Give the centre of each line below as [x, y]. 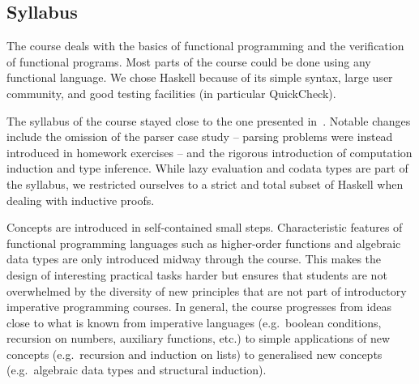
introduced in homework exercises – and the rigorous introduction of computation [209, 152]
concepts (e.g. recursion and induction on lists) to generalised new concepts [195, 354]
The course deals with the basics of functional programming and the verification [205, 46]
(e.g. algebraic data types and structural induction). [137, 370]
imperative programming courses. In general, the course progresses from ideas [199, 307]
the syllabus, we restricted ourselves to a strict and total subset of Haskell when [205, 183]
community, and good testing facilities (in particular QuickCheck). [171, 93]
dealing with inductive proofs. [81, 200]
